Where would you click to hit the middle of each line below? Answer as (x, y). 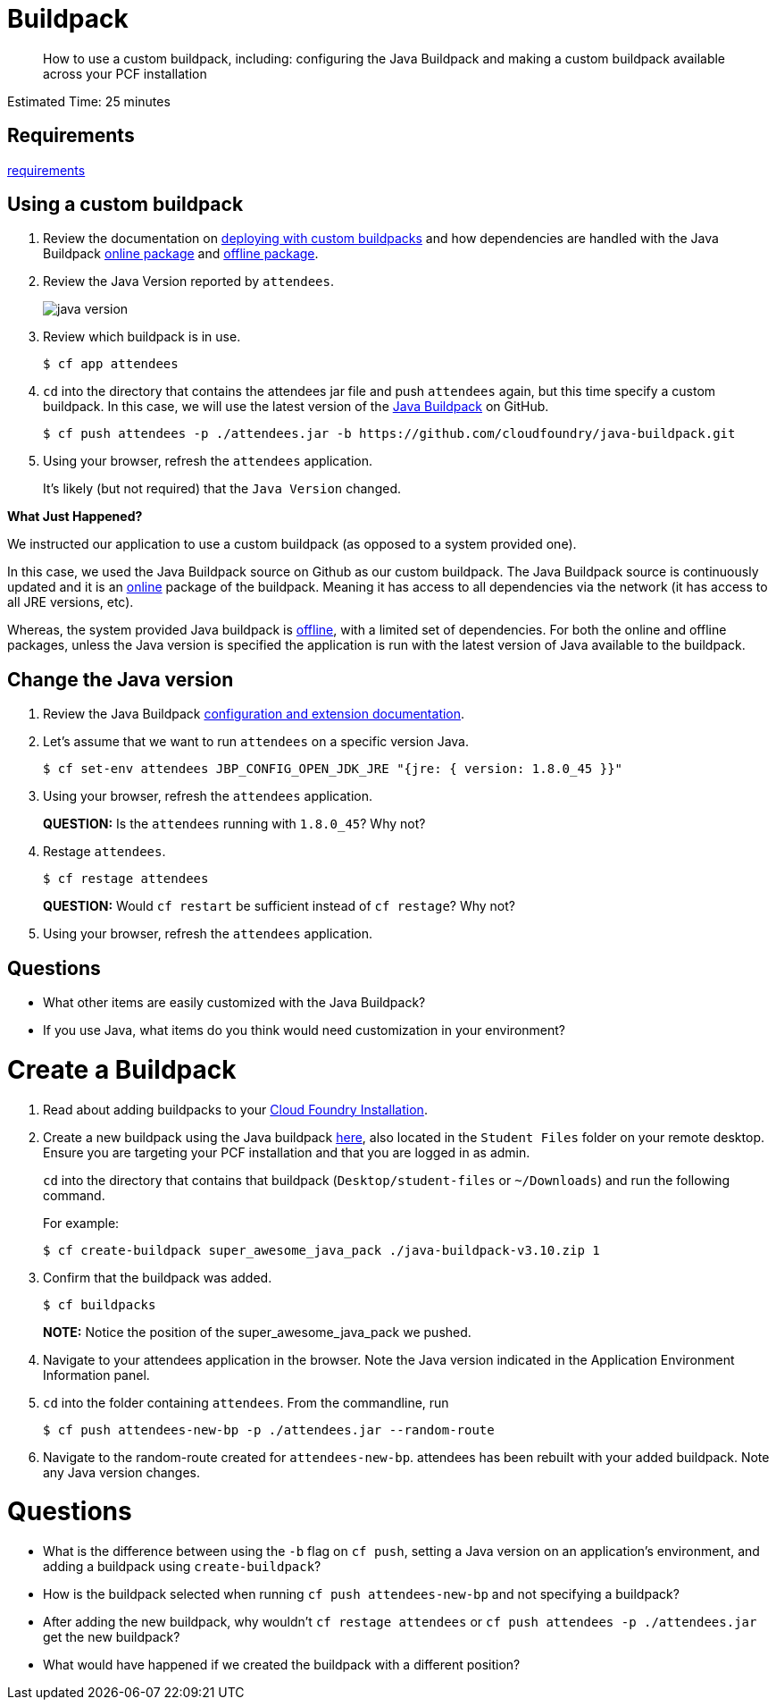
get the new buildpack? (112, 1637)
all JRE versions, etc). (71, 602)
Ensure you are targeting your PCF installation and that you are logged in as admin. (287, 1152)
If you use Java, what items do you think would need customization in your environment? (304, 1030)
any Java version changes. (121, 1472)
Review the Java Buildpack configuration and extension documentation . (254, 714)
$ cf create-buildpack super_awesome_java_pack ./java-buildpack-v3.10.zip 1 (321, 1250)
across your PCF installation (125, 73)
